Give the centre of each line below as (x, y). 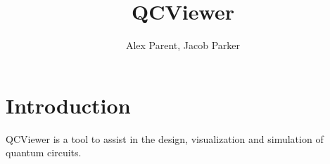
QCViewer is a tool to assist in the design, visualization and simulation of (165, 138)
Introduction (68, 105)
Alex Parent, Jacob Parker (183, 45)
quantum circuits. (44, 152)
